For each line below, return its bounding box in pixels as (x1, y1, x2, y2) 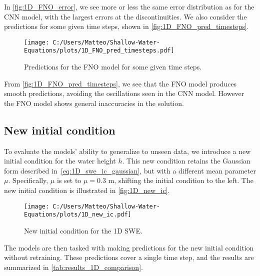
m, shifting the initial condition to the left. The (108, 175, 253, 185)
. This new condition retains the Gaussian (122, 155, 250, 166)
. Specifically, (8, 175, 48, 185)
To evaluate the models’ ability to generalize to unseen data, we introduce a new (4, 145, 251, 156)
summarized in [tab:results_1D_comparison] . (4, 261, 143, 272)
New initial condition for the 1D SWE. (24, 225, 142, 235)
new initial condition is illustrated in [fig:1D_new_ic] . (4, 185, 170, 195)
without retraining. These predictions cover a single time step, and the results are (4, 252, 254, 262)
